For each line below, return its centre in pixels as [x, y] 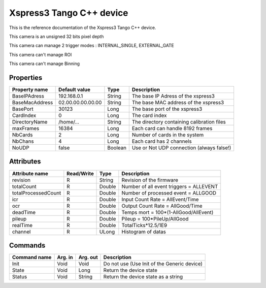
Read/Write [80, 173]
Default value [74, 90]
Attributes [25, 162]
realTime [22, 225]
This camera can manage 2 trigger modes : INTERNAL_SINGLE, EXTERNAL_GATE [92, 46]
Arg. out [88, 257]
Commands [27, 245]
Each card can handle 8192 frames [172, 128]
